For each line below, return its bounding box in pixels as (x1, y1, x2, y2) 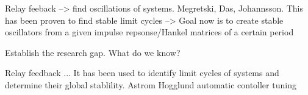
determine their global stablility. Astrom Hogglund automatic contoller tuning (5, 78, 296, 91)
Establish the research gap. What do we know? (5, 46, 181, 58)
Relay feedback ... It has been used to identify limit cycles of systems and (5, 66, 279, 79)
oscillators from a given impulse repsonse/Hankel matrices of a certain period (5, 26, 294, 38)
